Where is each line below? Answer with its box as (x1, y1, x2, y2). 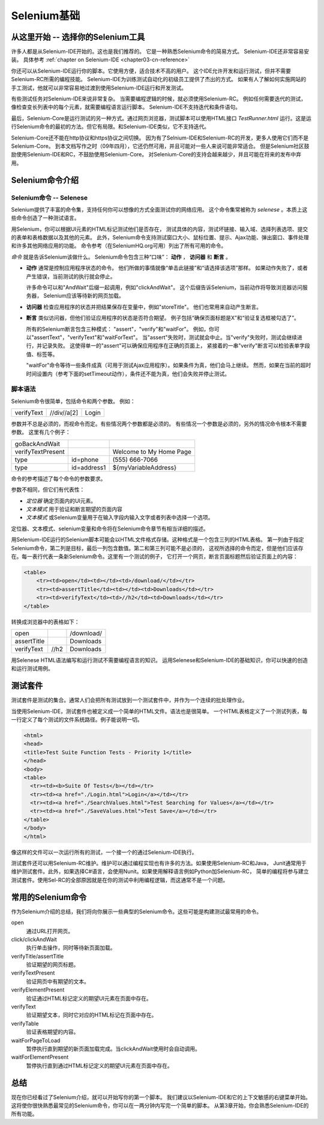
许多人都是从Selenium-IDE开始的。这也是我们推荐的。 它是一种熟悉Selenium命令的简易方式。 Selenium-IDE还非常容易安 (11, 48, 310, 55)
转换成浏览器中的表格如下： (11, 618, 80, 625)
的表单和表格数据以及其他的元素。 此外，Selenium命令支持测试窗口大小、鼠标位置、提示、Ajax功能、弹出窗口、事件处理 (11, 234, 309, 241)
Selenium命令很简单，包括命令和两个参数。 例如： (11, 397, 136, 405)
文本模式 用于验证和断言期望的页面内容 (26, 506, 122, 513)
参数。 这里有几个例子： (11, 429, 71, 436)
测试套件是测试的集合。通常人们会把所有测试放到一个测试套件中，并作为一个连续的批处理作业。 (11, 696, 248, 704)
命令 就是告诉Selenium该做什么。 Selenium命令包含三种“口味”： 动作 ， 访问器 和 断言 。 (11, 253, 231, 260)
